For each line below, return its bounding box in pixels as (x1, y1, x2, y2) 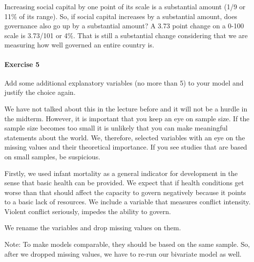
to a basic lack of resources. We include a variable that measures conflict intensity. (4, 196, 251, 207)
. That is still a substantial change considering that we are (73, 30, 248, 40)
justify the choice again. (4, 87, 76, 97)
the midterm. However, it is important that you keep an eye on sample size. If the (4, 113, 250, 123)
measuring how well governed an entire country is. (4, 40, 154, 50)
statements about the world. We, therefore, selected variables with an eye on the (4, 132, 245, 142)
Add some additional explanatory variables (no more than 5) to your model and (4, 77, 244, 87)
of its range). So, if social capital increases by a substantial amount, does (19, 11, 237, 21)
